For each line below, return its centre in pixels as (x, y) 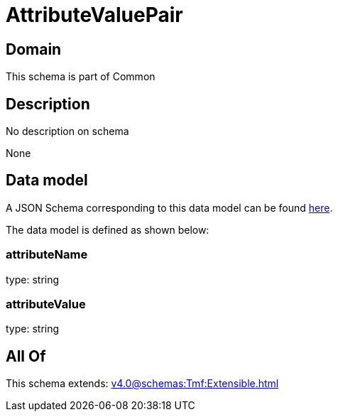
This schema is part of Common (81, 77)
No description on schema (67, 131)
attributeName (47, 255)
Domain (34, 49)
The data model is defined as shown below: (108, 229)
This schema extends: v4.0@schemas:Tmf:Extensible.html (142, 384)
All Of (26, 356)
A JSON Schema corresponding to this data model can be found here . (169, 207)
